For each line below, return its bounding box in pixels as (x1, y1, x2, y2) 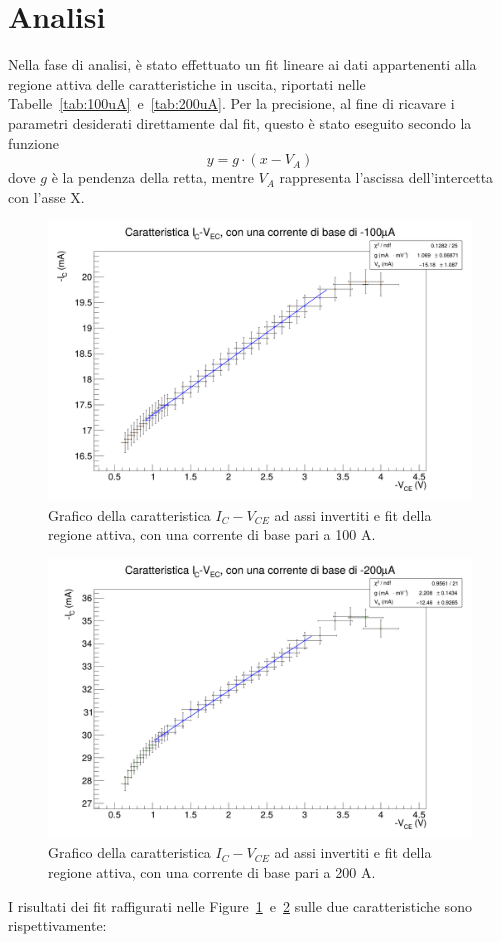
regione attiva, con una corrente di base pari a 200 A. (48, 862, 376, 883)
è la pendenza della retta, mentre (51, 167, 254, 188)
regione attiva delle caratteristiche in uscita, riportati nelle (8, 73, 366, 94)
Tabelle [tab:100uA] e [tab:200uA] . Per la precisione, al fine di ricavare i (8, 93, 455, 114)
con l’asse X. (8, 186, 85, 207)
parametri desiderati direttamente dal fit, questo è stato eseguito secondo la (8, 112, 472, 133)
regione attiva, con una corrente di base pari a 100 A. (48, 524, 376, 545)
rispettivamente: (8, 915, 107, 936)
